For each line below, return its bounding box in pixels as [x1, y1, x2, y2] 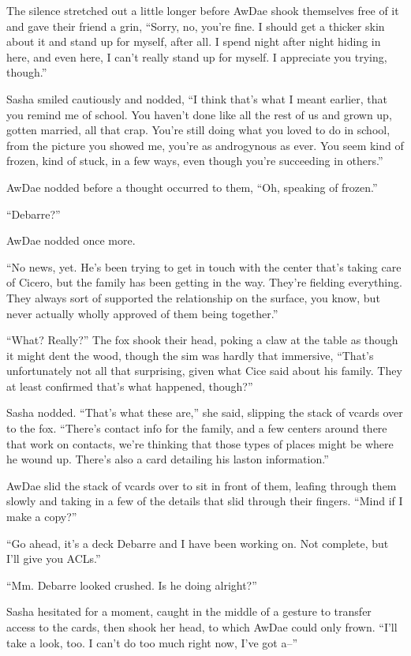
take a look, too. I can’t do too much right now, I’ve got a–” [6, 634, 298, 650]
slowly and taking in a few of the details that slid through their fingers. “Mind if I [6, 493, 403, 509]
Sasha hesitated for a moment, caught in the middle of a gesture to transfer [6, 603, 372, 620]
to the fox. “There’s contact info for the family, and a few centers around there [6, 420, 387, 437]
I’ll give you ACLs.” [6, 550, 101, 567]
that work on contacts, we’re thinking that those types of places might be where [6, 435, 394, 452]
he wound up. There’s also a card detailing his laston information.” [6, 451, 329, 467]
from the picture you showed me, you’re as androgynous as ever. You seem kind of [6, 137, 404, 153]
